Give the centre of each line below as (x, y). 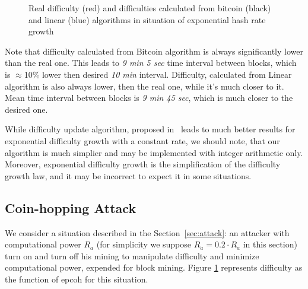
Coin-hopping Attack (71, 207)
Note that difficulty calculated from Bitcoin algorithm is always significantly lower (154, 51)
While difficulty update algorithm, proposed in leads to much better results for (150, 129)
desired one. (26, 109)
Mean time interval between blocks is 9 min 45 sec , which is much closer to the (149, 98)
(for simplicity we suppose (144, 244)
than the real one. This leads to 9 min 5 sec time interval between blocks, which (151, 63)
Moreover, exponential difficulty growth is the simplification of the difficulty (143, 164)
